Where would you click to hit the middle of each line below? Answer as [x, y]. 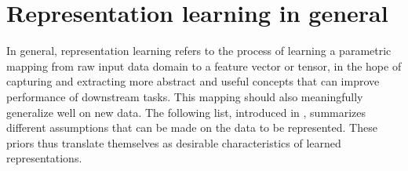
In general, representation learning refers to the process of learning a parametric [199, 51]
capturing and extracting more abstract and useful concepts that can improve [193, 81]
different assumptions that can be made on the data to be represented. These [192, 127]
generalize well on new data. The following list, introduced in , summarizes [186, 112]
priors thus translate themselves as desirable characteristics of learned [174, 142]
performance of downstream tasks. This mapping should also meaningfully [185, 96]
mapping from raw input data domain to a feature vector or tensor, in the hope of [204, 65]
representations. [44, 158]
